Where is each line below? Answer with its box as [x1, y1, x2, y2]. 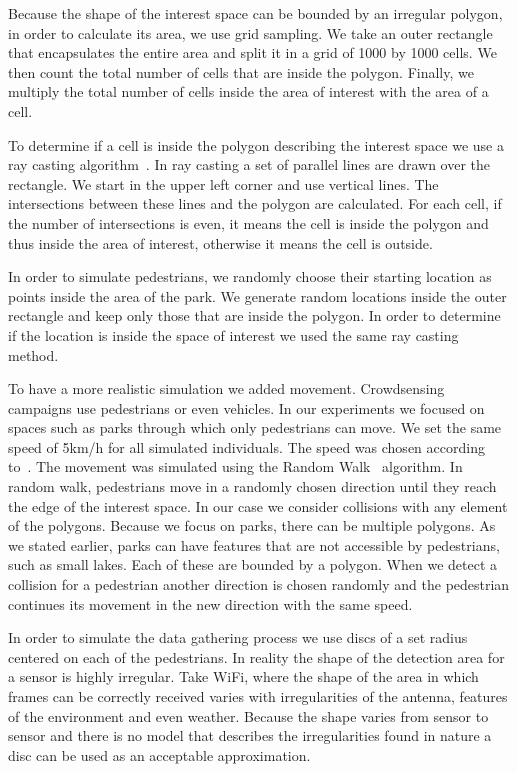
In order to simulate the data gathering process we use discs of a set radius [8, 627, 468, 648]
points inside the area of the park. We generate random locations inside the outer [8, 285, 507, 306]
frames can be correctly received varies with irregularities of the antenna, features [8, 686, 508, 706]
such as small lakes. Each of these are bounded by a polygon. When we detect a [8, 554, 498, 575]
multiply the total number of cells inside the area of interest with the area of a [8, 81, 489, 102]
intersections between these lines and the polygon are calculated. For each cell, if [8, 193, 502, 214]
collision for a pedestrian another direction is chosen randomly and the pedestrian [8, 574, 510, 595]
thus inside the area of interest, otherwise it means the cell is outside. [8, 232, 433, 253]
